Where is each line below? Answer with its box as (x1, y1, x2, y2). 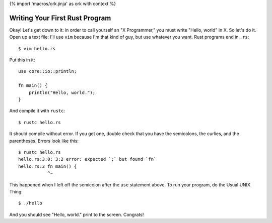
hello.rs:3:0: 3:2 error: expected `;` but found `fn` (18, 156, 157, 162)
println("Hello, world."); (28, 89, 96, 95)
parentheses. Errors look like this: (9, 138, 79, 144)
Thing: (9, 188, 23, 194)
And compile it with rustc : (9, 108, 65, 114)
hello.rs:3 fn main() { (18, 163, 77, 169)
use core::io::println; (18, 68, 77, 74)
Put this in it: (9, 57, 35, 63)
